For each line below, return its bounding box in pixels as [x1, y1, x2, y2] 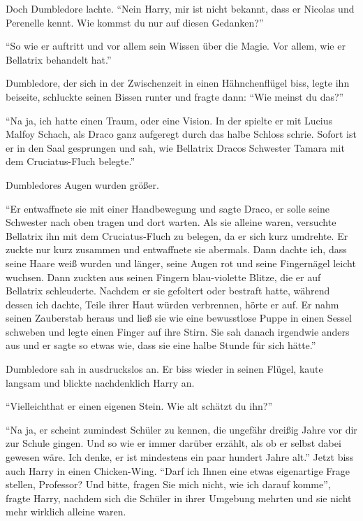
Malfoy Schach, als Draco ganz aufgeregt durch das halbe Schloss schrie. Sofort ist [6, 127, 357, 141]
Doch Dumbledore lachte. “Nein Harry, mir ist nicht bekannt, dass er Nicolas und [6, 1, 355, 15]
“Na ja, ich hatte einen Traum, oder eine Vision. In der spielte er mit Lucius [6, 113, 333, 127]
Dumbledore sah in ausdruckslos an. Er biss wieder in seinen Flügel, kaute [6, 362, 323, 376]
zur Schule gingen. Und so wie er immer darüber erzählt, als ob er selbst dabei [6, 436, 341, 450]
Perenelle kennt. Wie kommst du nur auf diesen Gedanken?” [6, 15, 264, 29]
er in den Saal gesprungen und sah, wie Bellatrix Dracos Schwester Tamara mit [6, 140, 345, 155]
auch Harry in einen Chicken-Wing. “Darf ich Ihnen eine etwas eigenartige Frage [6, 463, 350, 478]
